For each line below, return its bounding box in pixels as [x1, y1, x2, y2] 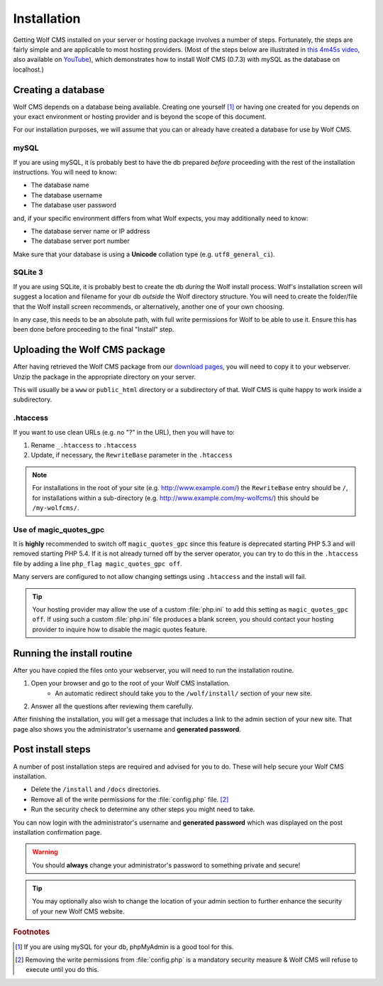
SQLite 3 [13, 267, 44, 277]
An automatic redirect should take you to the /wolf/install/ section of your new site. [55, 689, 312, 698]
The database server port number [30, 237, 131, 245]
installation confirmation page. [13, 828, 102, 836]
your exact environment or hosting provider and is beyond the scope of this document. [13, 112, 267, 121]
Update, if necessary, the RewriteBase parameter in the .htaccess [30, 451, 233, 460]
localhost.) [13, 65, 44, 74]
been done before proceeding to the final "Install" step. [13, 325, 174, 334]
